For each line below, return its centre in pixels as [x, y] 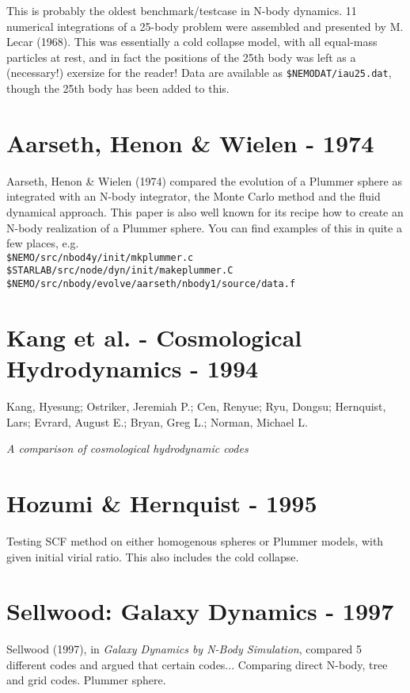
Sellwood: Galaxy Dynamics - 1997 [200, 611]
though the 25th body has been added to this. [118, 88]
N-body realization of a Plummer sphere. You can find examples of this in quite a [204, 227]
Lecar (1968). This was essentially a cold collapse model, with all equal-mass [192, 42]
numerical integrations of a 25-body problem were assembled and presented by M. [205, 26]
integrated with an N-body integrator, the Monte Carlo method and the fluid [194, 196]
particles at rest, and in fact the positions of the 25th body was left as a [181, 57]
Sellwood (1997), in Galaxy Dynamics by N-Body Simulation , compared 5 [184, 649]
